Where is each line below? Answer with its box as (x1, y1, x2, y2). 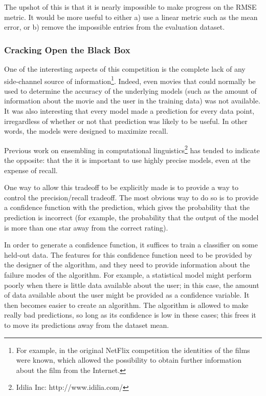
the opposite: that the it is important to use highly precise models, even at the (4, 155, 251, 165)
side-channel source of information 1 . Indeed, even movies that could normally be (4, 74, 256, 86)
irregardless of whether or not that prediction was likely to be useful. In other (4, 115, 248, 126)
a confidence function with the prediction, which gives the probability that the (4, 202, 250, 213)
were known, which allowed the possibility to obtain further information (16, 355, 241, 365)
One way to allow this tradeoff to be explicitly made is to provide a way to (4, 182, 238, 193)
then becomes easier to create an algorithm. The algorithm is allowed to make (4, 299, 249, 310)
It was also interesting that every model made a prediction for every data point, (4, 106, 255, 116)
